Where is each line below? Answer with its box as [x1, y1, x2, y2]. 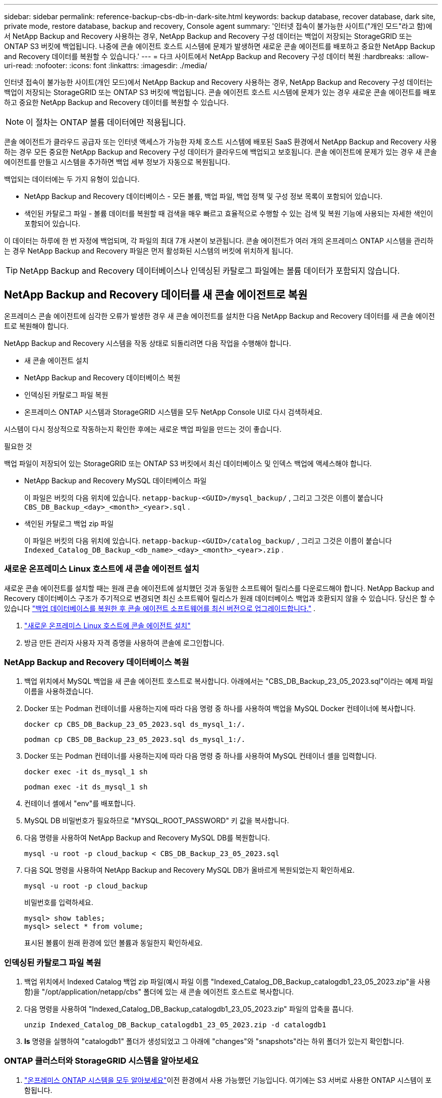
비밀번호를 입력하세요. [24, 898, 93, 907]
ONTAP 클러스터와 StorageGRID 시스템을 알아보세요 [4, 1056, 199, 1066]
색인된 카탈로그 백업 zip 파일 [24, 519, 114, 528]
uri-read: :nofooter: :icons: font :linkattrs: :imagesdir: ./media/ [4, 61, 207, 70]
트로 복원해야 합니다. [4, 321, 69, 330]
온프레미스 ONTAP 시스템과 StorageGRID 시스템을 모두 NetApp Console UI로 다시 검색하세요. [24, 407, 322, 416]
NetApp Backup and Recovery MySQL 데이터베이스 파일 [24, 476, 207, 485]
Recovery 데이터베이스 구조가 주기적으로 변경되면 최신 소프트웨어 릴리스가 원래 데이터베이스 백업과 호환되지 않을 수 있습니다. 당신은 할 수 [4, 593, 435, 603]
